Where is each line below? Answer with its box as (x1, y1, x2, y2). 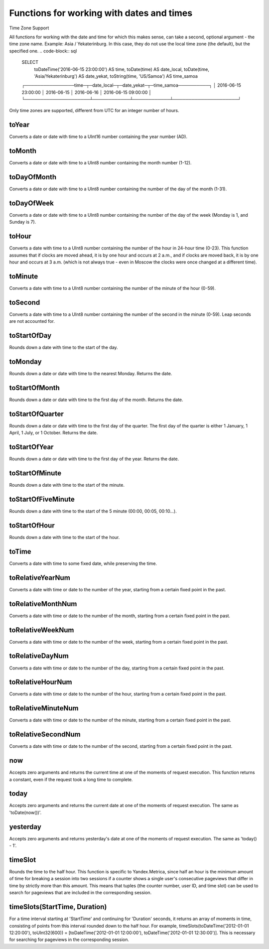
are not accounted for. (9, 318, 55, 324)
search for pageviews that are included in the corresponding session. (9, 890, 152, 896)
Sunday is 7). (9, 219, 36, 225)
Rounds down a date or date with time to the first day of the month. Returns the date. (9, 397, 184, 403)
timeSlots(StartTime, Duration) (9, 903, 107, 911)
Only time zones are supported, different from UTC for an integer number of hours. (9, 108, 179, 114)
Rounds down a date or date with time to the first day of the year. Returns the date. (9, 456, 179, 462)
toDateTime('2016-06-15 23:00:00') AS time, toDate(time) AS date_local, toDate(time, (34, 66, 209, 72)
